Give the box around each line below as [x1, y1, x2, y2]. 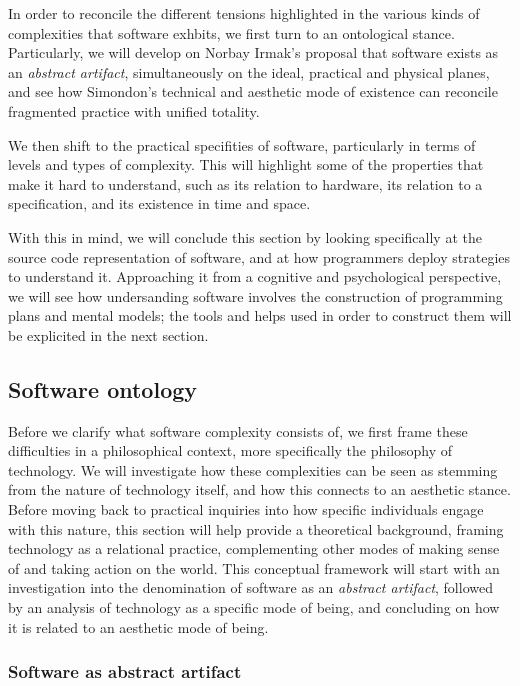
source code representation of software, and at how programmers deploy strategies [8, 246, 511, 267]
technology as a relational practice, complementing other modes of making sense [8, 538, 500, 559]
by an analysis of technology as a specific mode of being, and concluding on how [8, 597, 500, 618]
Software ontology [8, 373, 198, 404]
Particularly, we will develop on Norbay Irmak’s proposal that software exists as [8, 42, 499, 63]
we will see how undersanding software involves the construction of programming [8, 285, 503, 306]
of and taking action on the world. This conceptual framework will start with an [8, 557, 500, 578]
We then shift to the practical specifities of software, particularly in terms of [8, 134, 476, 155]
